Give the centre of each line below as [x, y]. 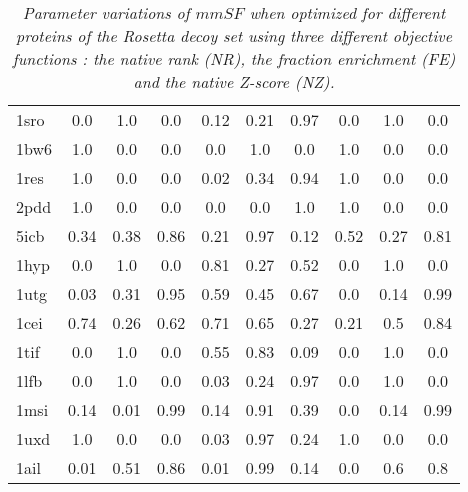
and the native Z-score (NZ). [234, 81]
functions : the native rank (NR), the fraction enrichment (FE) [234, 58]
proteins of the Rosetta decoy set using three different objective [234, 35]
